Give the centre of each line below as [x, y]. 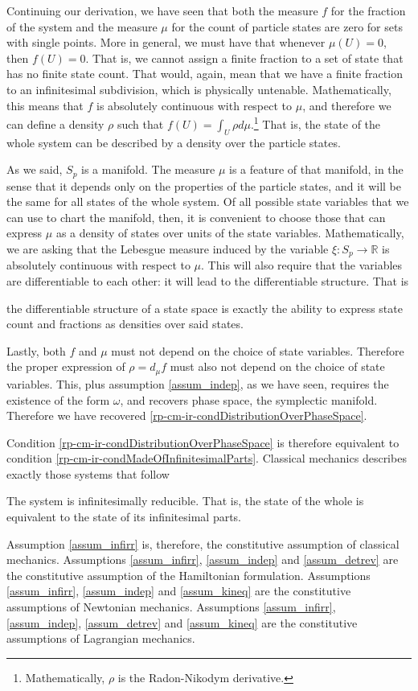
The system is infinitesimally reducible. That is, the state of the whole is [185, 501]
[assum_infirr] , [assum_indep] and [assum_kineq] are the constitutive [179, 591]
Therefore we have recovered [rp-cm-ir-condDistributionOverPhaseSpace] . [187, 415]
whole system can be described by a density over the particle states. [174, 142]
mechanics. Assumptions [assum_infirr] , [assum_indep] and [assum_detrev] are [203, 559]
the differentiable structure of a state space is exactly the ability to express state [205, 308]
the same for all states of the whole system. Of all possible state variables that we [208, 202]
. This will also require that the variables [302, 265]
